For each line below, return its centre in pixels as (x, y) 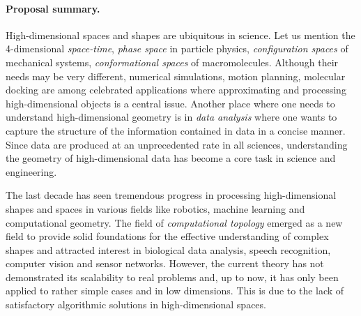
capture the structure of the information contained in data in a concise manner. (176, 130)
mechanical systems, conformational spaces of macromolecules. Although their (172, 62)
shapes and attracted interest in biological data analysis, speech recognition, (168, 249)
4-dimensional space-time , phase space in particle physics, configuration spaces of (177, 48)
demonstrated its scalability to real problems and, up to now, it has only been (172, 277)
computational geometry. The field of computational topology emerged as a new (174, 222)
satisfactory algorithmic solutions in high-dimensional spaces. (136, 304)
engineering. (31, 171)
